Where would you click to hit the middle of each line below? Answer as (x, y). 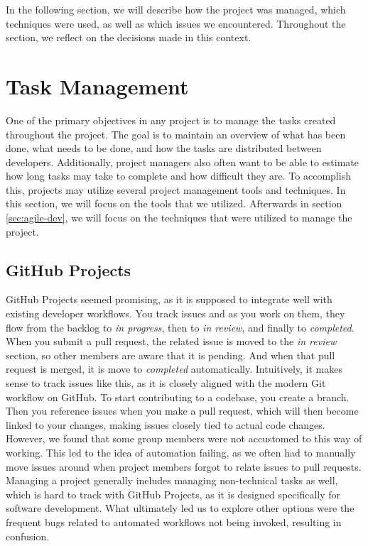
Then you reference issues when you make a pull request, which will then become (182, 411)
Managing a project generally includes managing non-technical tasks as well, (172, 480)
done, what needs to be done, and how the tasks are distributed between (164, 148)
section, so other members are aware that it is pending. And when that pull (171, 355)
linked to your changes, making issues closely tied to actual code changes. (166, 424)
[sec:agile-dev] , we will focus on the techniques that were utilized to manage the (179, 218)
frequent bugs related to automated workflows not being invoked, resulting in (174, 522)
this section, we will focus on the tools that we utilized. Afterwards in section (174, 203)
